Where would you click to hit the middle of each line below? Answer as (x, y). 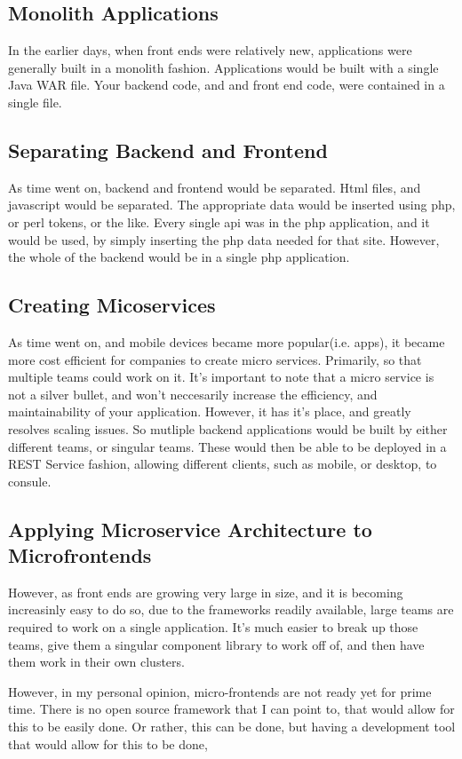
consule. (30, 481)
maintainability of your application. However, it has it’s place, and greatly (210, 411)
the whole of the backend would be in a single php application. (179, 257)
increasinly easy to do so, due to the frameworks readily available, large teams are (231, 609)
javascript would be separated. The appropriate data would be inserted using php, (232, 205)
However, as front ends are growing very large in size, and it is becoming (206, 592)
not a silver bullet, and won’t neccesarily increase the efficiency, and (193, 394)
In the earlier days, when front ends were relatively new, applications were (210, 50)
